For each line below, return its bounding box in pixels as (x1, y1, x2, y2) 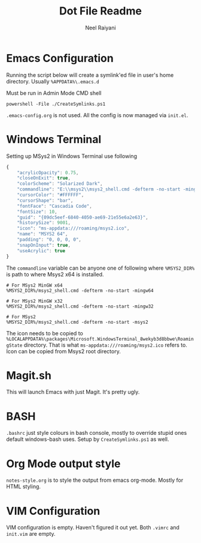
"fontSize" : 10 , (17, 208, 58, 214)
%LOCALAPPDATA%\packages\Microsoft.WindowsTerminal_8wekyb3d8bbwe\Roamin (6, 336, 194, 342)
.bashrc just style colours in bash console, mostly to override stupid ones (6, 429, 187, 437)
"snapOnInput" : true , (17, 242, 71, 248)
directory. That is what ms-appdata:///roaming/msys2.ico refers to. (23, 341, 187, 348)
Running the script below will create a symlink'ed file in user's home (6, 71, 174, 79)
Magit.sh (6, 368, 52, 382)
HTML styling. (6, 483, 41, 490)
